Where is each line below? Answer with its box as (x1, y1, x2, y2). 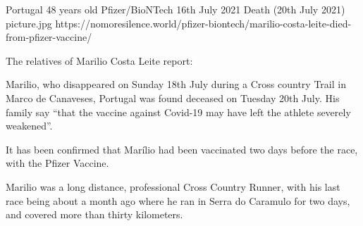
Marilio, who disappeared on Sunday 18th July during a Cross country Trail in (6, 77, 346, 92)
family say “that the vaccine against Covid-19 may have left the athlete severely (6, 104, 351, 119)
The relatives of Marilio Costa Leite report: (6, 53, 193, 68)
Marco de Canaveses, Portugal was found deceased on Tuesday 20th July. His (6, 90, 340, 105)
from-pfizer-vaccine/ (6, 30, 92, 44)
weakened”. (6, 118, 53, 133)
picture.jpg (6, 15, 52, 30)
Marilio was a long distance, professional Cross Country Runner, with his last (6, 179, 340, 194)
